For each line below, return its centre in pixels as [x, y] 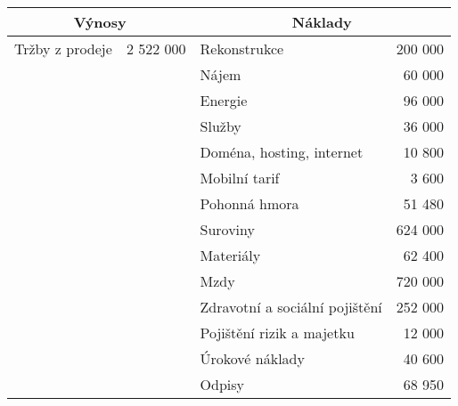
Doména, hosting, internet [282, 152]
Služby [221, 126]
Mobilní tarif [240, 178]
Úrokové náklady [252, 358]
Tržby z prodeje [63, 49]
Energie [224, 100]
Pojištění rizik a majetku [277, 333]
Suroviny [227, 229]
